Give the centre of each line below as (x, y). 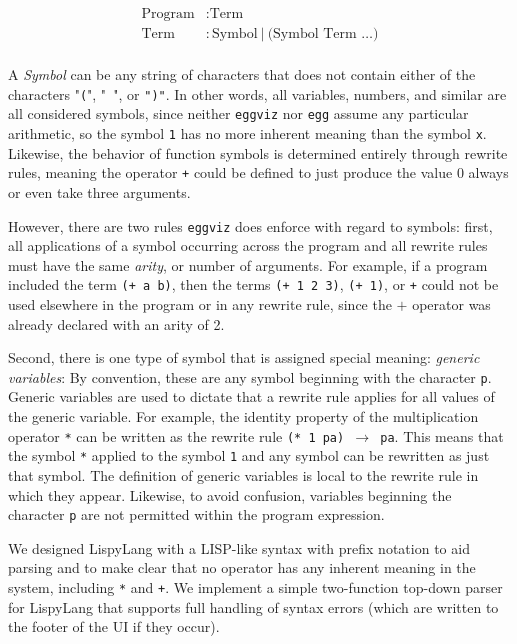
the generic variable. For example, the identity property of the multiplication (243, 416)
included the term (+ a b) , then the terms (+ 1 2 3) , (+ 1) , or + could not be (253, 284)
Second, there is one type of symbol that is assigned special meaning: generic (244, 357)
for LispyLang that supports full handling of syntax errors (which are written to (253, 606)
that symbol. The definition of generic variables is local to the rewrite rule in (243, 474)
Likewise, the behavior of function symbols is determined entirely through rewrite (258, 152)
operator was (451, 304)
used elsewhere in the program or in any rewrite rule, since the (200, 304)
